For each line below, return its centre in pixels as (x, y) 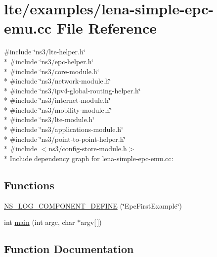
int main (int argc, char (40, 222)
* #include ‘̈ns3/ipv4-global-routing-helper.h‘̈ (72, 90)
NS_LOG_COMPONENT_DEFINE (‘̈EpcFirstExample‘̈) (93, 205)
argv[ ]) (91, 222)
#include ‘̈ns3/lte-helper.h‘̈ (45, 52)
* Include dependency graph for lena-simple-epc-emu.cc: (89, 158)
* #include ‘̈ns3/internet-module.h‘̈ (57, 100)
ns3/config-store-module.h (88, 149)
